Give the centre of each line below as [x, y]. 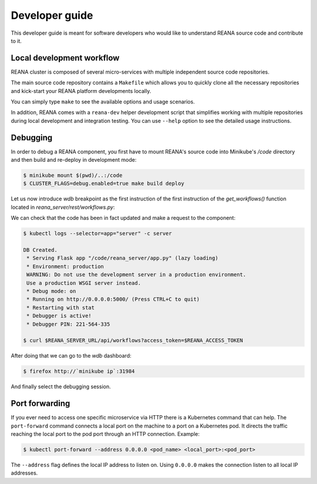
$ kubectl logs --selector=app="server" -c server [98, 233]
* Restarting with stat [61, 308]
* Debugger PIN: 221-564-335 [68, 324]
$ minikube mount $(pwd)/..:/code [73, 176]
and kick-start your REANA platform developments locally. [81, 91]
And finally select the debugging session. [61, 387]
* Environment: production [65, 266]
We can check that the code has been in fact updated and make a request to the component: [123, 218]
